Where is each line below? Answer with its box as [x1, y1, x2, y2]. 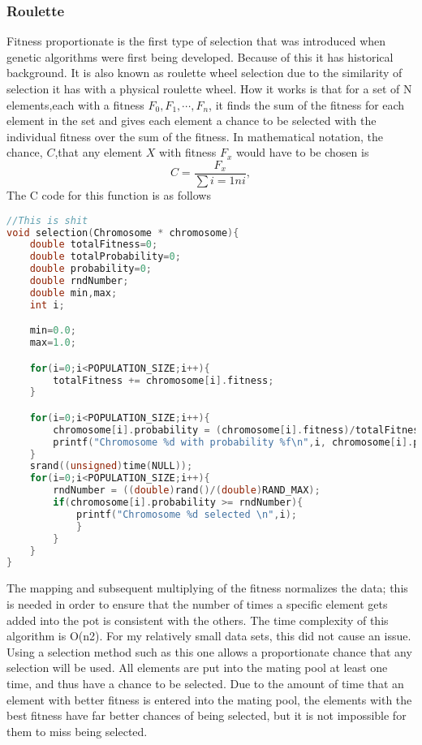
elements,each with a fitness [6, 96, 144, 113]
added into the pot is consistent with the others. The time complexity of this [6, 611, 389, 628]
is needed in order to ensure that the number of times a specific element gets [6, 595, 388, 612]
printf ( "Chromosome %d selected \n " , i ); [75, 508, 298, 520]
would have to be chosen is [235, 144, 369, 161]
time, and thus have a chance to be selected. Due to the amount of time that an [6, 674, 404, 691]
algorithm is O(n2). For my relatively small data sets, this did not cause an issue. [6, 627, 411, 644]
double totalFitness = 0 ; [29, 239, 158, 251]
